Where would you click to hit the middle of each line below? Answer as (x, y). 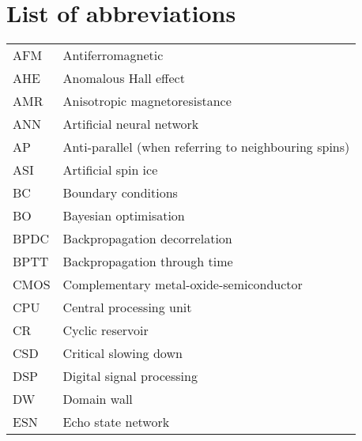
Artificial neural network (131, 124)
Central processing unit (127, 307)
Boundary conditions (120, 193)
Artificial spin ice (110, 170)
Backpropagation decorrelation (147, 239)
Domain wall (98, 399)
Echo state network (116, 422)
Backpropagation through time (148, 262)
